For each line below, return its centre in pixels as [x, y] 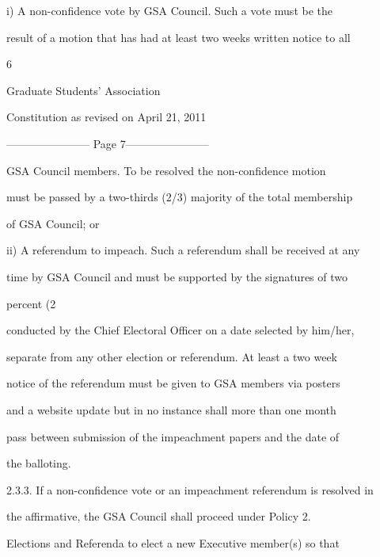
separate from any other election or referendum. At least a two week [172, 356]
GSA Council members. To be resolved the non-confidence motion [166, 170]
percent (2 [31, 303]
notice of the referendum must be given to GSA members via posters [173, 383]
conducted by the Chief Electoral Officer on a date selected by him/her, [180, 330]
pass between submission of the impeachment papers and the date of [173, 436]
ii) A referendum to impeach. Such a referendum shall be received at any [183, 250]
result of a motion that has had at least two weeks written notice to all [179, 37]
